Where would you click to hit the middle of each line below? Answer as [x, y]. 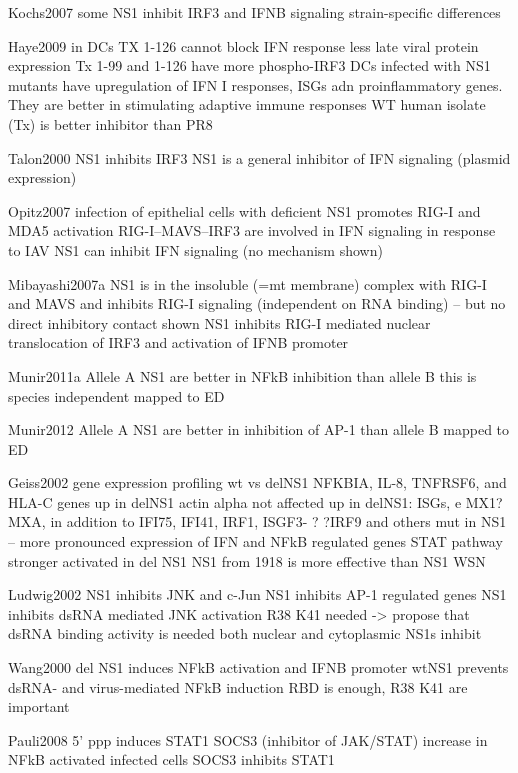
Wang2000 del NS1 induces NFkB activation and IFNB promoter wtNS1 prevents [258, 667]
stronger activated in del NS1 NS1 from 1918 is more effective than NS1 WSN [247, 560]
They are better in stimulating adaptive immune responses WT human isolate [247, 104]
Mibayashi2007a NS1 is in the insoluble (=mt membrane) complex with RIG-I [247, 283]
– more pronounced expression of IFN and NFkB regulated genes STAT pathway [255, 541]
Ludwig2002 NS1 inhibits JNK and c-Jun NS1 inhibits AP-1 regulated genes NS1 [257, 594]
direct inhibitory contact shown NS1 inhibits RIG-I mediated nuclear [219, 322]
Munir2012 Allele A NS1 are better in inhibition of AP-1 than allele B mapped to [259, 429]
